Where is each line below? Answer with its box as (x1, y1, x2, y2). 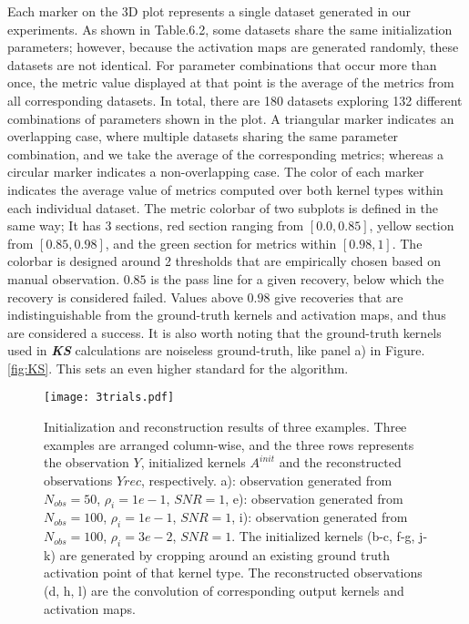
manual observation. (7, 269, 120, 288)
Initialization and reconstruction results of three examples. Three (44, 417, 407, 436)
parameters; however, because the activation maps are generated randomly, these (7, 37, 459, 56)
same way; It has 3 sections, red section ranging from (7, 216, 304, 235)
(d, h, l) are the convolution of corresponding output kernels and (44, 581, 404, 600)
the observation (44, 453, 129, 472)
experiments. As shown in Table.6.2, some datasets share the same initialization (7, 19, 453, 38)
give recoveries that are (274, 287, 403, 306)
